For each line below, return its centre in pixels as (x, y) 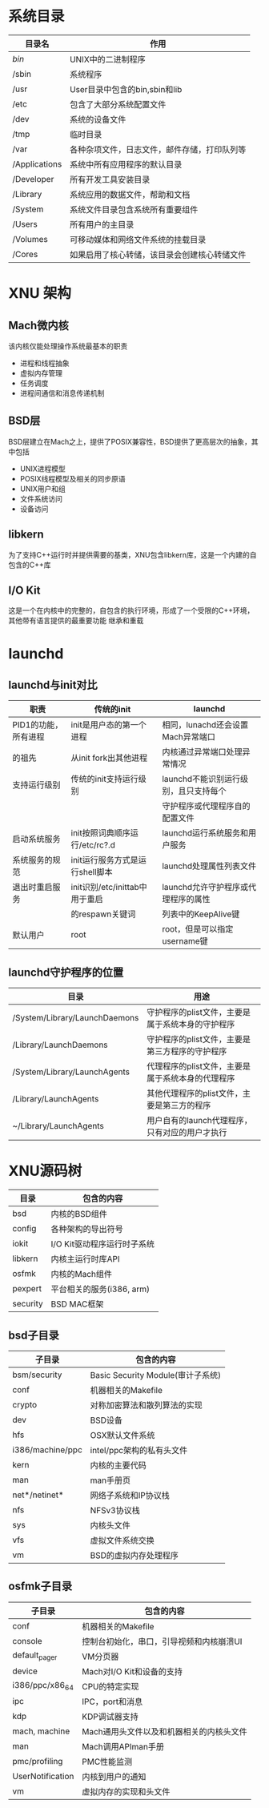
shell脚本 (96, 872)
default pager (35, 1656)
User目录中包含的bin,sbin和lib (126, 89)
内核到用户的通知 (114, 1777)
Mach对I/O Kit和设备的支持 (132, 1671)
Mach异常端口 (189, 737)
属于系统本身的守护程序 (191, 1025)
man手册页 (110, 1480)
